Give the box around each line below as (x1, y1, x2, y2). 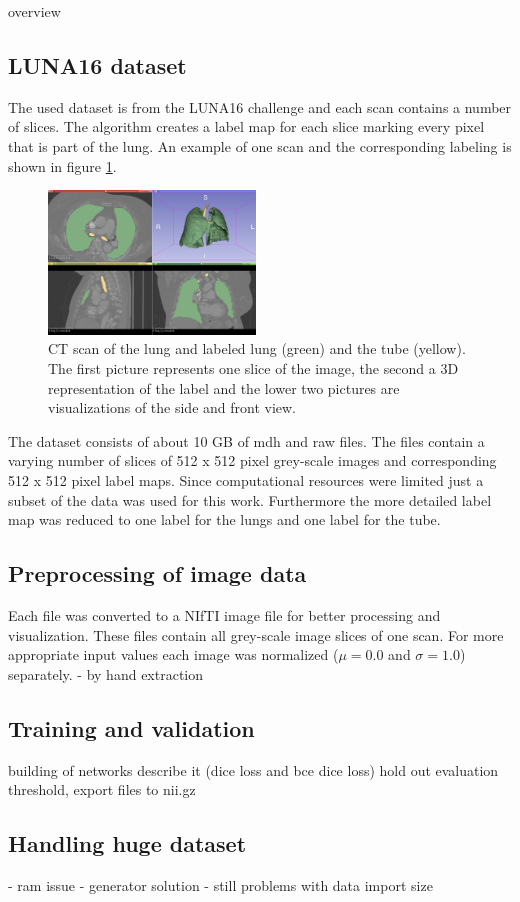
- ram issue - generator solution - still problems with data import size (8, 874, 433, 895)
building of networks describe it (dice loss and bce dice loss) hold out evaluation (8, 759, 499, 780)
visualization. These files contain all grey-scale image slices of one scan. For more (8, 624, 504, 645)
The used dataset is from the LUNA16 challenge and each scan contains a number (8, 96, 512, 117)
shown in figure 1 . (8, 155, 117, 176)
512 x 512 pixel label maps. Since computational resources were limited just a (8, 469, 484, 490)
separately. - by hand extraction (8, 663, 204, 684)
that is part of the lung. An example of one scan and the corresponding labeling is (8, 135, 512, 156)
